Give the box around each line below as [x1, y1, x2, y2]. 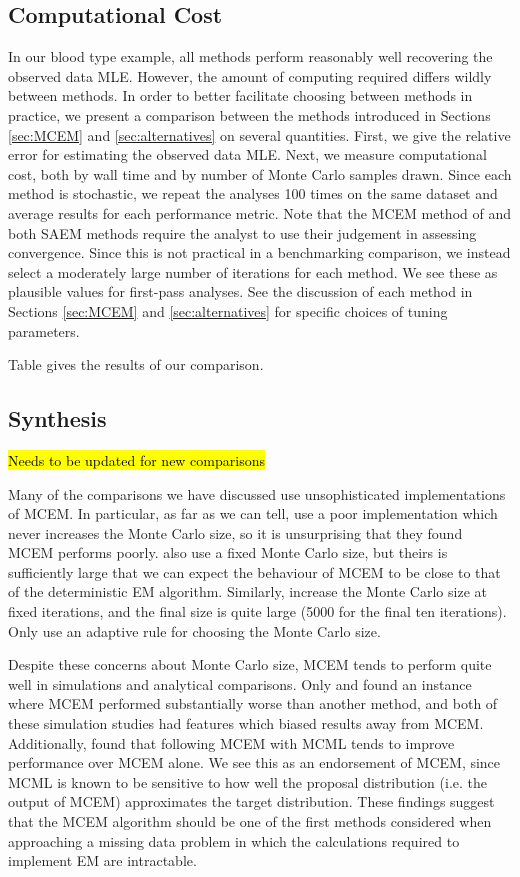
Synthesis [8, 403, 107, 434]
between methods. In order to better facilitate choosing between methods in [8, 85, 473, 106]
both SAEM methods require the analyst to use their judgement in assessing [8, 222, 477, 243]
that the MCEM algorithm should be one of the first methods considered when [8, 811, 492, 831]
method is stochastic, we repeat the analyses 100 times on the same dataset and [8, 183, 498, 204]
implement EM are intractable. [8, 850, 197, 871]
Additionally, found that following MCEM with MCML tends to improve [8, 732, 455, 753]
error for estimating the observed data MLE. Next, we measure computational [8, 144, 487, 165]
